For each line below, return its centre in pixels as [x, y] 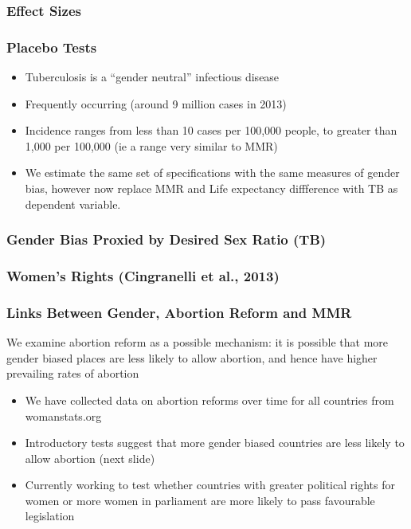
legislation [50, 516]
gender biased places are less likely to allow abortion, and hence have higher [192, 357]
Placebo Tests [52, 47]
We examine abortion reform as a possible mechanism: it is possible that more [197, 342]
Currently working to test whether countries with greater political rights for [210, 485]
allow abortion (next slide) [90, 458]
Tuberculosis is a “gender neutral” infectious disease [152, 77]
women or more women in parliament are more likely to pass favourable [200, 500]
